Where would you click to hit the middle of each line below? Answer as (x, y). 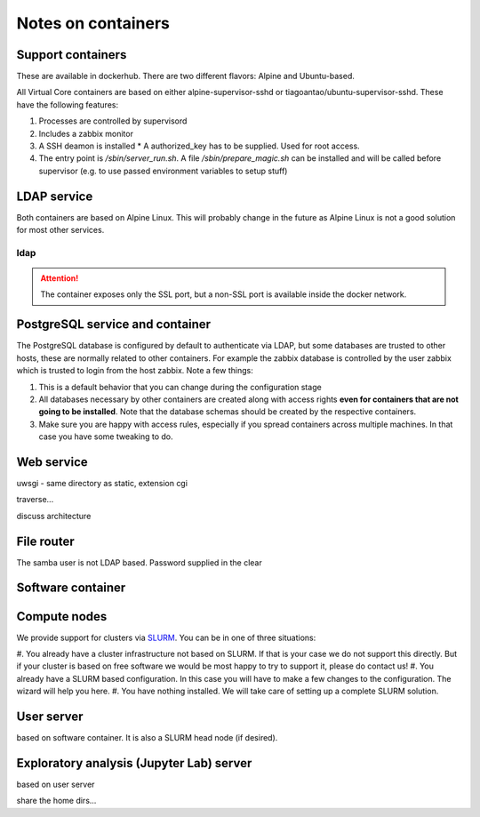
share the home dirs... (56, 801)
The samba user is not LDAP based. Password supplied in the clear (139, 562)
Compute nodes (62, 617)
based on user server (56, 784)
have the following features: (68, 104)
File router (45, 541)
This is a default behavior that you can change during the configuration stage (180, 387)
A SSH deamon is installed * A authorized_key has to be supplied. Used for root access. (199, 146)
